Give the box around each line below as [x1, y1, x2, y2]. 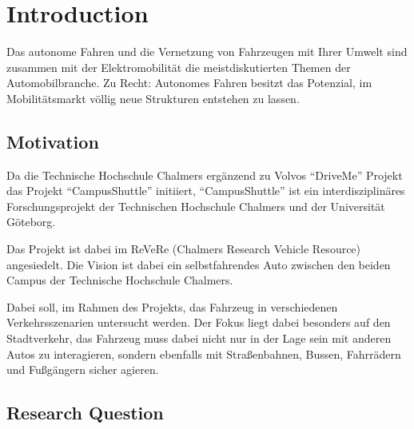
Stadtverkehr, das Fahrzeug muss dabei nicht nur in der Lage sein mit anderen [6, 330, 392, 347]
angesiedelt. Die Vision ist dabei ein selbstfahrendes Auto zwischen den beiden [6, 256, 391, 272]
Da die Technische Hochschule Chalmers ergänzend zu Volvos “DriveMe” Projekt [6, 166, 403, 183]
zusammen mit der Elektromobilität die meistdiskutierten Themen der [6, 58, 351, 75]
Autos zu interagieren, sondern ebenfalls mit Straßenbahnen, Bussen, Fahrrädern [6, 345, 401, 362]
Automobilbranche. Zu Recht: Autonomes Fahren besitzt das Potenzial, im [6, 74, 372, 91]
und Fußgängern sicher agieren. [6, 361, 159, 378]
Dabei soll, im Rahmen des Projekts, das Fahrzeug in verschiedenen [6, 298, 338, 315]
